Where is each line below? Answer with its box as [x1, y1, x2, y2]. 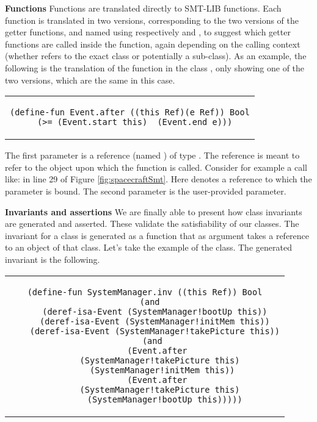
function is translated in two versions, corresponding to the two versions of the [5, 13, 299, 26]
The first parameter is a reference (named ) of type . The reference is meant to [5, 149, 300, 162]
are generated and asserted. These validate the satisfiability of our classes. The [5, 217, 299, 230]
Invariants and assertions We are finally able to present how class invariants [5, 205, 302, 218]
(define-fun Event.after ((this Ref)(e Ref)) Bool [10, 107, 250, 118]
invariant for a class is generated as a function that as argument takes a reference [5, 229, 310, 241]
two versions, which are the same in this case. [5, 73, 175, 86]
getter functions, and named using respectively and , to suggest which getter [5, 26, 291, 38]
